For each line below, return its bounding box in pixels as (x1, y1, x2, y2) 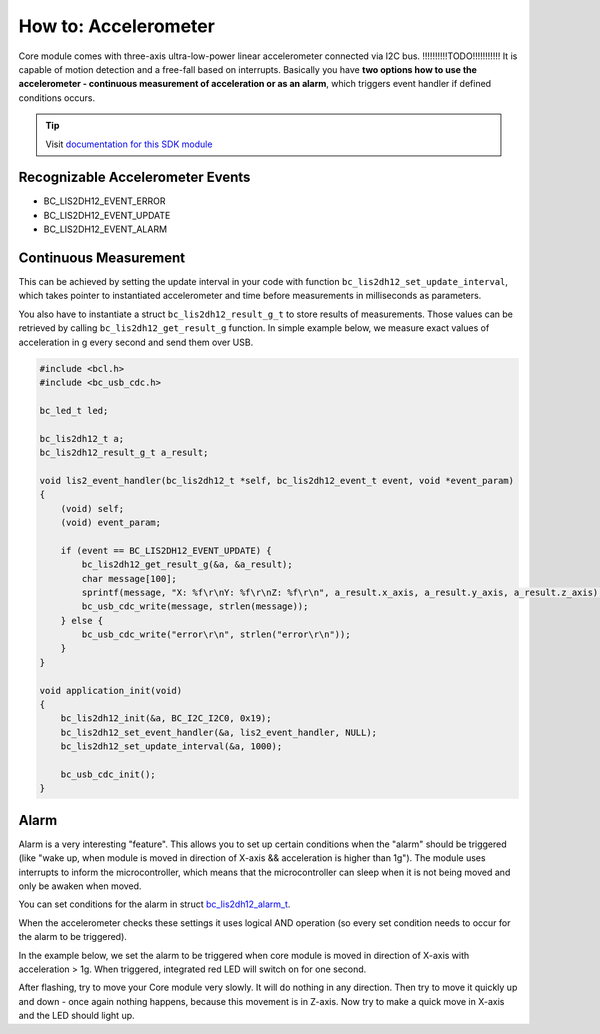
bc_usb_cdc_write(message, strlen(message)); (81, 601, 309, 612)
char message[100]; (81, 573, 177, 584)
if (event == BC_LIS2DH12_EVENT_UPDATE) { (60, 545, 272, 556)
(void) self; (60, 503, 125, 514)
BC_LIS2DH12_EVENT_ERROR (43, 195, 166, 207)
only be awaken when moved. (18, 880, 142, 892)
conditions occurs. (18, 91, 95, 104)
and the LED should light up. (18, 1010, 135, 1022)
